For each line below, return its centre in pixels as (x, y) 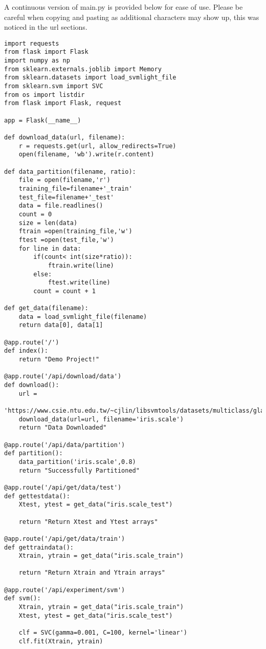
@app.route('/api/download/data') (63, 377)
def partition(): (34, 453)
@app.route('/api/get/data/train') (65, 539)
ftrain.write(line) (81, 265)
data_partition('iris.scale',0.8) (77, 462)
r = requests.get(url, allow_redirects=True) (97, 146)
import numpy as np (37, 61)
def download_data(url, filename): (65, 137)
